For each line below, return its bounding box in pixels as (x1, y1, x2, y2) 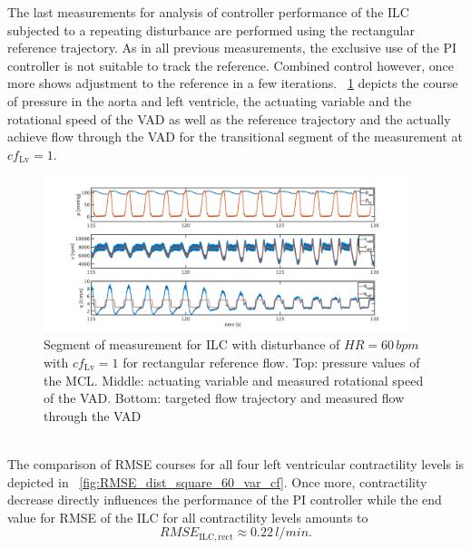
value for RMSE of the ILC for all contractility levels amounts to (7, 507, 368, 526)
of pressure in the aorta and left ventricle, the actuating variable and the (7, 91, 412, 110)
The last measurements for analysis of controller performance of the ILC (7, 3, 409, 21)
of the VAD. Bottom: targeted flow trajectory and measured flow (44, 388, 405, 407)
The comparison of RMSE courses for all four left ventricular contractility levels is (7, 455, 465, 473)
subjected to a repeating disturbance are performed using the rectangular (7, 20, 415, 39)
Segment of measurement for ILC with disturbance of (44, 335, 340, 354)
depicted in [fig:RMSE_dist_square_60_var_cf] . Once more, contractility (7, 472, 427, 491)
